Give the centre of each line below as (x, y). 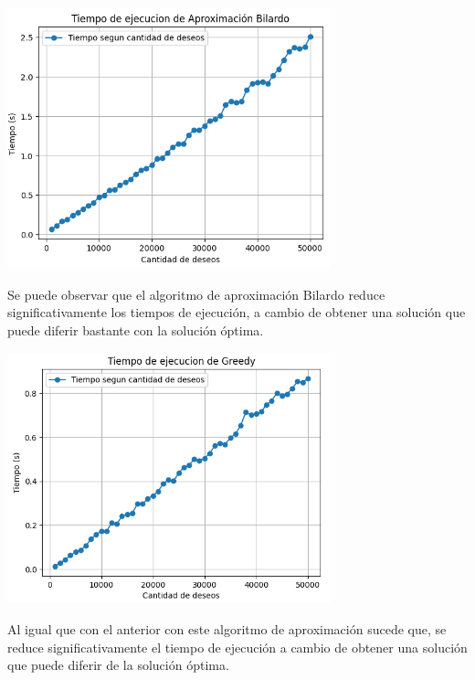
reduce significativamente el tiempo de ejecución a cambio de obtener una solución (237, 647)
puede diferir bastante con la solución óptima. (136, 330)
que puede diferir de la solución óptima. (118, 665)
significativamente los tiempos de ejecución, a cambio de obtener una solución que (237, 312)
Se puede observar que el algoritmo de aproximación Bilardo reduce (196, 294)
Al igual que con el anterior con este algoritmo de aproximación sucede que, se (227, 629)
